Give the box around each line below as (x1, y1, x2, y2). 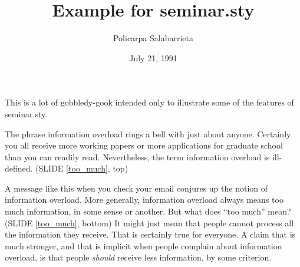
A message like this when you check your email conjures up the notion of (5, 182, 268, 194)
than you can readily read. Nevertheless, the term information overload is (5, 150, 270, 163)
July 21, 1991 (129, 51, 177, 64)
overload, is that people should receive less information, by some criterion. (5, 251, 272, 263)
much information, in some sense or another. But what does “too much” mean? (5, 205, 291, 217)
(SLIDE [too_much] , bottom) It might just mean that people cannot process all (5, 216, 294, 229)
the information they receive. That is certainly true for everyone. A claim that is (5, 228, 296, 240)
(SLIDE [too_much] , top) (35, 162, 128, 174)
